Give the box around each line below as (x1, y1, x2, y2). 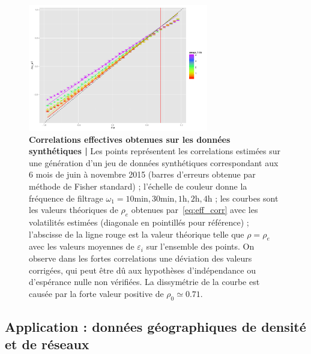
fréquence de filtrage (29, 191, 103, 204)
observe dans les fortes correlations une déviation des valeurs (29, 251, 252, 264)
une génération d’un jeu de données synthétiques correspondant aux (29, 156, 279, 169)
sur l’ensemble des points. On (146, 240, 255, 253)
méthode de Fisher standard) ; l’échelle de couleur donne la (29, 180, 247, 193)
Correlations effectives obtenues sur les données (29, 133, 231, 145)
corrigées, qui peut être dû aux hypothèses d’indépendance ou (29, 263, 256, 276)
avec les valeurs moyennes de (29, 240, 134, 253)
